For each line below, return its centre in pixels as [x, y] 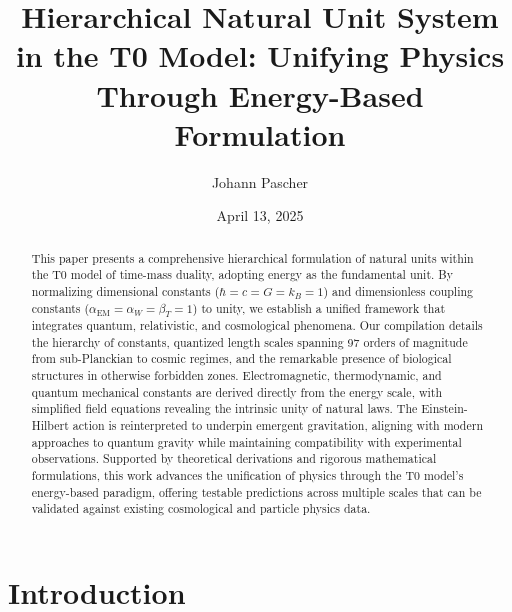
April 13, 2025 [260, 215]
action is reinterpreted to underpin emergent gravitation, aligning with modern [278, 424]
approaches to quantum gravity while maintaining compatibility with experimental [246, 441]
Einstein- [444, 408]
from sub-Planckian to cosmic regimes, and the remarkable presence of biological [241, 358]
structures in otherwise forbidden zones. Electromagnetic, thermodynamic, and [236, 374]
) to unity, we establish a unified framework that [319, 307]
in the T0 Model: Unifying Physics [260, 55]
